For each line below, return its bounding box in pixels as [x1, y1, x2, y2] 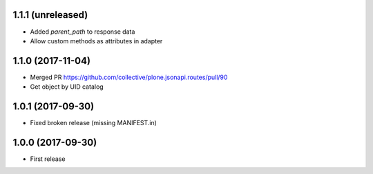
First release [30, 155, 66, 163]
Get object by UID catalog [30, 83, 104, 91]
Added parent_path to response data [30, 28, 135, 36]
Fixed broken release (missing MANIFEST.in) [30, 119, 157, 127]
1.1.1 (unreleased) [12, 9, 88, 21]
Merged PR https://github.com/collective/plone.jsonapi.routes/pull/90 [30, 73, 228, 81]
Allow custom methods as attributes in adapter [30, 36, 163, 45]
